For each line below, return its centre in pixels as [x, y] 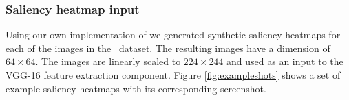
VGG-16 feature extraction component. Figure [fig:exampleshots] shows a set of [173, 75]
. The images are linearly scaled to [108, 61]
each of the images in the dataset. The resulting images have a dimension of [168, 48]
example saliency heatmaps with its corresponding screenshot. [136, 88]
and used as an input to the [285, 61]
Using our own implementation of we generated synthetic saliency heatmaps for [173, 35]
